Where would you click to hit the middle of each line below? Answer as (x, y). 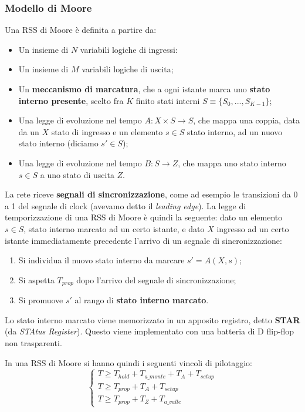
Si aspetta (36, 279)
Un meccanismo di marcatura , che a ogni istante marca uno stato (144, 89)
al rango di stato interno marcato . (142, 300)
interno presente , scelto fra (71, 100)
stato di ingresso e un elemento (107, 131)
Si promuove (41, 300)
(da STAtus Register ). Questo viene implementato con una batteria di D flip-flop (150, 331)
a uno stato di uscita (77, 174)
